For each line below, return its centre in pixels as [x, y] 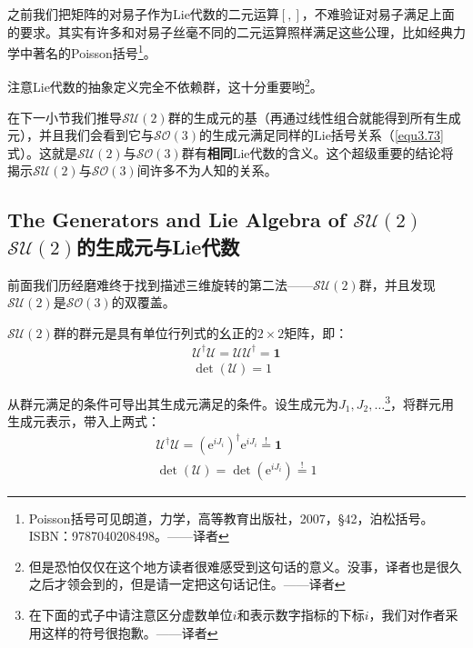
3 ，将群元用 [419, 402]
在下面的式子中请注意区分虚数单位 [131, 614]
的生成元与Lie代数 [158, 246]
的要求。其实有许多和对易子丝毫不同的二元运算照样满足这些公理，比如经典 [230, 31]
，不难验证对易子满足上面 [378, 14]
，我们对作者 [407, 614]
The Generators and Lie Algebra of [177, 219]
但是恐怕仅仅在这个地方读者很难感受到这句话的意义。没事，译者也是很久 [245, 566]
